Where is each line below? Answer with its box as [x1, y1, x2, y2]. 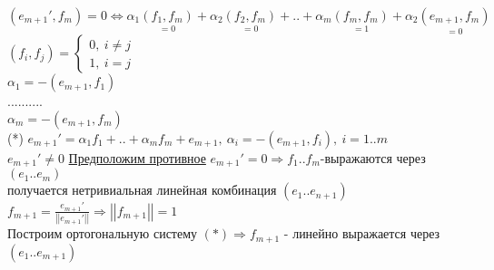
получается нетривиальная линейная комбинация [7, 180, 277, 199]
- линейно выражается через [283, 224, 440, 243]
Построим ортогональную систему [7, 224, 198, 243]
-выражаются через [320, 148, 426, 167]
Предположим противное [68, 148, 206, 167]
